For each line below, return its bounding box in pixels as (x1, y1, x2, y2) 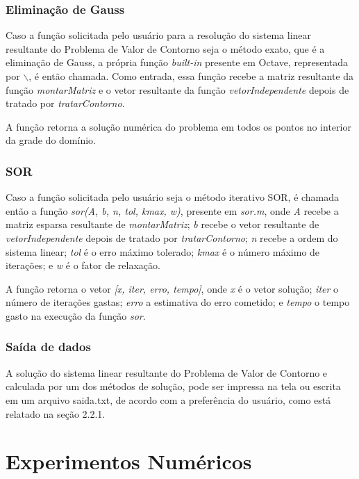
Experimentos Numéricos (6, 447, 252, 476)
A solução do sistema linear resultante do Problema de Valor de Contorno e (6, 365, 328, 380)
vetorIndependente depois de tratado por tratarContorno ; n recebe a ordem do (6, 230, 338, 245)
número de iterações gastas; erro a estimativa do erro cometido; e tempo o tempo (6, 295, 350, 309)
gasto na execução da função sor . (6, 308, 146, 323)
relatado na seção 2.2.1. (6, 406, 106, 421)
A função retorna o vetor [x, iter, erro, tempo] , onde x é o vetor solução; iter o (6, 281, 339, 295)
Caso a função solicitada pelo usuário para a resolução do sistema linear (6, 28, 312, 42)
